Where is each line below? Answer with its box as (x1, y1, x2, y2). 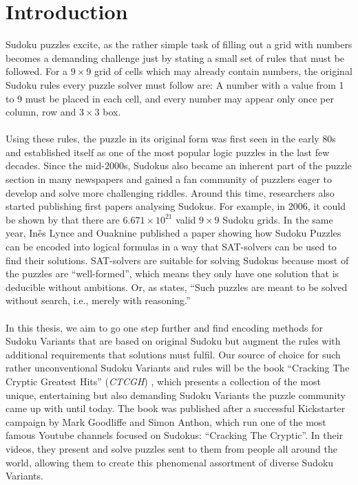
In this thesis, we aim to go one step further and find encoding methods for (6, 320, 323, 334)
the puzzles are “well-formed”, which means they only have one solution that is (6, 266, 339, 281)
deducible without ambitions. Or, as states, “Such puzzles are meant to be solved (6, 279, 348, 294)
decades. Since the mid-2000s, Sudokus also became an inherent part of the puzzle (6, 158, 352, 173)
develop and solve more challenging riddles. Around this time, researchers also (6, 185, 335, 200)
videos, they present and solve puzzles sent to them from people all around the (6, 441, 337, 455)
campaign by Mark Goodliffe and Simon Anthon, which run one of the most (6, 414, 326, 429)
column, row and (6, 105, 76, 119)
